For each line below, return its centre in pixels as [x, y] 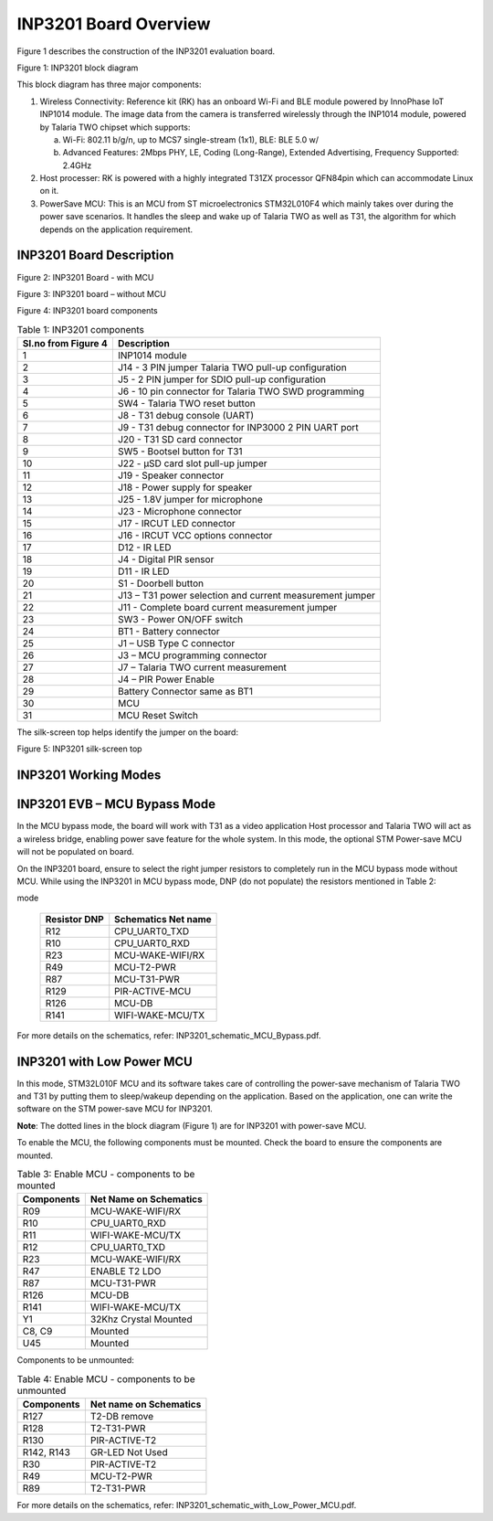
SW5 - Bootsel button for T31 [180, 452]
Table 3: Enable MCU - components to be [106, 1175]
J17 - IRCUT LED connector [177, 524]
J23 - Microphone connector [179, 512]
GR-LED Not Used [129, 1452]
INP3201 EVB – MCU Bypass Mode [116, 804]
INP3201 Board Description [95, 255]
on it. [49, 191]
